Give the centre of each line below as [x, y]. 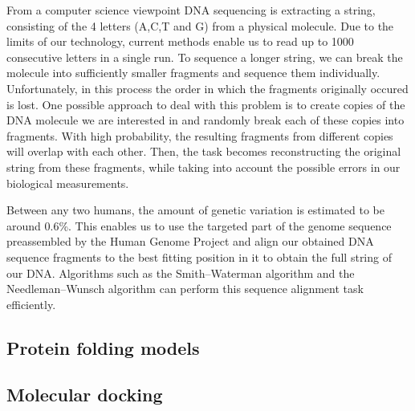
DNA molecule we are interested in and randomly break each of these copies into [205, 120]
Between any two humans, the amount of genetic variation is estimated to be [195, 210]
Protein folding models [103, 347]
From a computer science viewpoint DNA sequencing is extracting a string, [191, 10]
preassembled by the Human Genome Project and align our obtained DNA [190, 241]
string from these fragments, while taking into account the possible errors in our [203, 167]
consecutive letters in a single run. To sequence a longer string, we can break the [205, 57]
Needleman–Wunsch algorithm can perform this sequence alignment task [185, 289]
